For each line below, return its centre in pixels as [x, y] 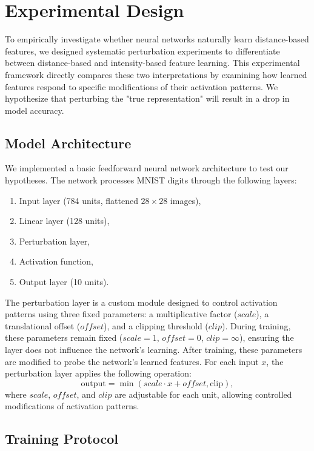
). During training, [256, 325]
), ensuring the [267, 337]
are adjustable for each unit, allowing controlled [203, 394]
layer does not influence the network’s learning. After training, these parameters [154, 350]
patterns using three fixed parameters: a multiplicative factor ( [121, 314]
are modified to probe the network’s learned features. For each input [132, 361]
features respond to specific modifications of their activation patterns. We [142, 86]
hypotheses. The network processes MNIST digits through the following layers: [151, 180]
